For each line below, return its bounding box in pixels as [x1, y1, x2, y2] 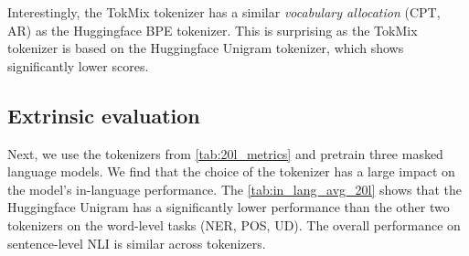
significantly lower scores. [7, 56, 149, 75]
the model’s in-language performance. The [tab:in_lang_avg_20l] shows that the [7, 179, 462, 198]
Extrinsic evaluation [7, 101, 200, 129]
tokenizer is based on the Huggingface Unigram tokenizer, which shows [7, 38, 404, 58]
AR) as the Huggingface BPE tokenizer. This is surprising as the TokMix [7, 20, 418, 39]
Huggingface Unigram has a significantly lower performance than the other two [7, 197, 450, 217]
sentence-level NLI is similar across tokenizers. [7, 233, 266, 252]
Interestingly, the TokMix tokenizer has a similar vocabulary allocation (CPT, [7, 3, 441, 21]
